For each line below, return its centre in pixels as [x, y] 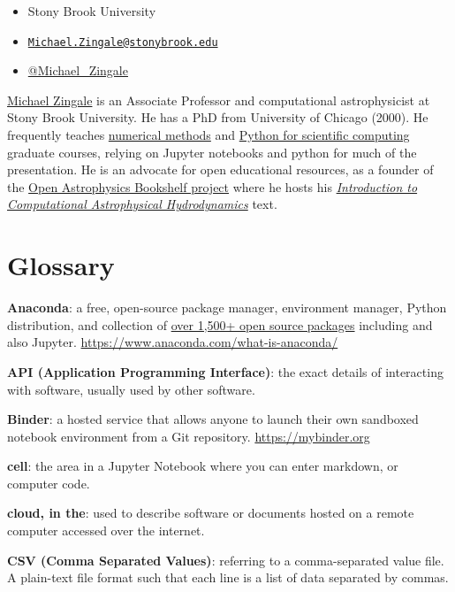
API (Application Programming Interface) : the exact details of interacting [225, 371]
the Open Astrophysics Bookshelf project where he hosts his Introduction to [212, 186]
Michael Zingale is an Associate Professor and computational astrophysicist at [219, 100]
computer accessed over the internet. [106, 530]
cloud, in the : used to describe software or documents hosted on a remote [211, 513]
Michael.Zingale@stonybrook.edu [123, 42]
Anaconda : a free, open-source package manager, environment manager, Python [227, 308]
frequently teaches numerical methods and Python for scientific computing [209, 135]
